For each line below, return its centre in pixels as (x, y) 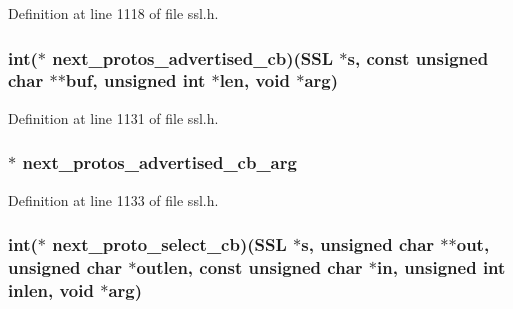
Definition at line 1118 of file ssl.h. (113, 13)
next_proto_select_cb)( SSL (169, 244)
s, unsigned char (368, 244)
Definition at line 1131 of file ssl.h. (113, 117)
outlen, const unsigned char (249, 266)
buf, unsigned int (135, 80)
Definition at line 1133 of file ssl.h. (113, 199)
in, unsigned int (441, 266)
